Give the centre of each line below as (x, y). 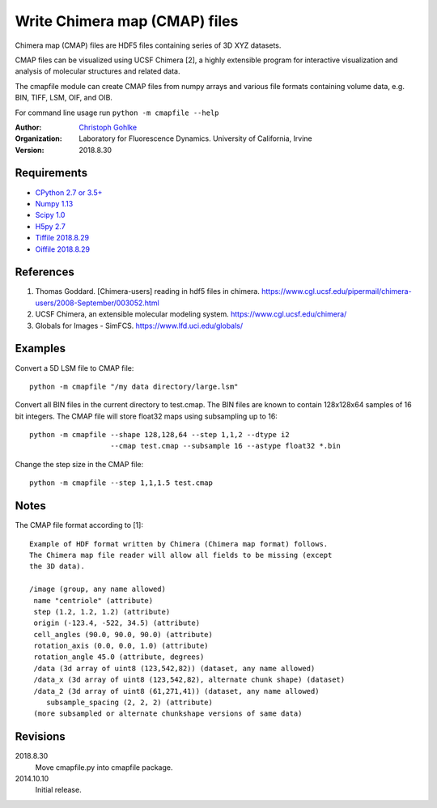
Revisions (40, 737)
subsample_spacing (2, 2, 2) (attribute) (129, 703)
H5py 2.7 (51, 226)
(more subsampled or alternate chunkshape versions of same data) (168, 714)
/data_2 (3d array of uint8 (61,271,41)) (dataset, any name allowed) (176, 691)
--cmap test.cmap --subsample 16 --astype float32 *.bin (226, 446)
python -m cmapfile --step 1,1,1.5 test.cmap (121, 483)
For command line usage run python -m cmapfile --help (117, 113)
